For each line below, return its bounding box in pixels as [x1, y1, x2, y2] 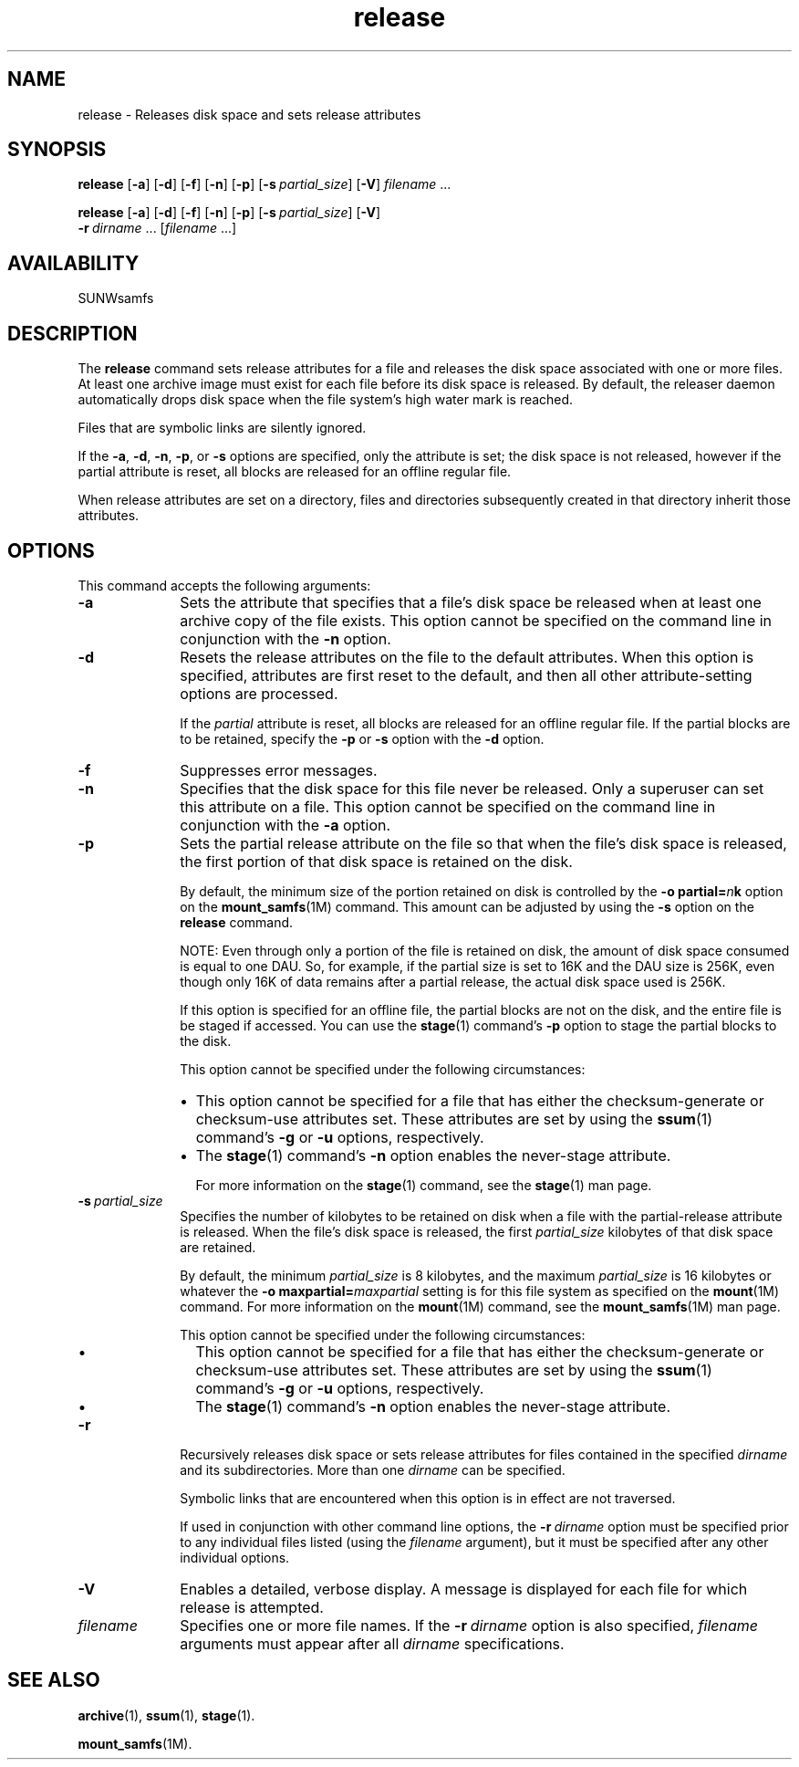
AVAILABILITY [7, 251, 140, 275]
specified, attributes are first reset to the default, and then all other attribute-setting [180, 665, 752, 685]
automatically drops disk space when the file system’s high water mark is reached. [78, 392, 574, 408]
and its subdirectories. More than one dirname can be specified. [180, 1461, 566, 1478]
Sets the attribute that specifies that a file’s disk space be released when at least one [180, 592, 762, 612]
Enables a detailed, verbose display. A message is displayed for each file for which [180, 1579, 748, 1598]
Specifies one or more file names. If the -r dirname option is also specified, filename [180, 1615, 759, 1635]
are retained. [180, 1239, 256, 1255]
